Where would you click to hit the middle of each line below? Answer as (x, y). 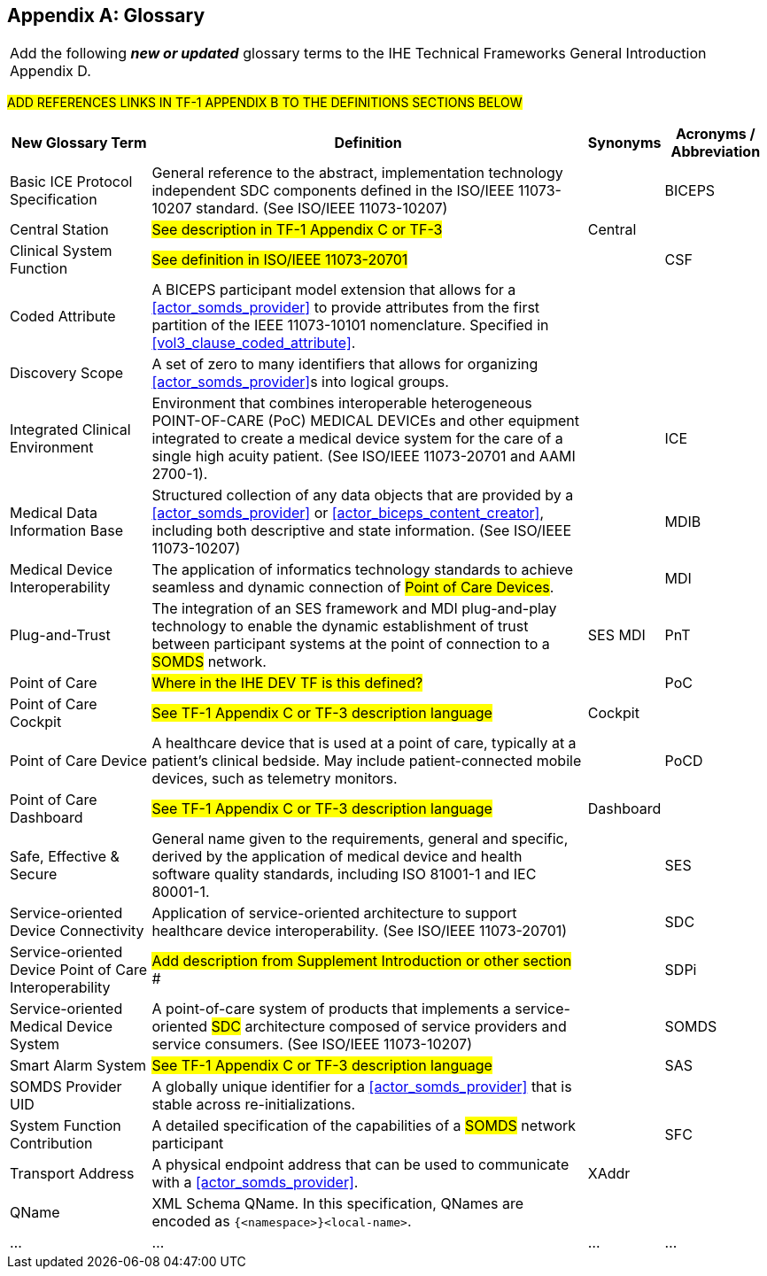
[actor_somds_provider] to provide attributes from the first (346, 308)
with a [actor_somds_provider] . (255, 1183)
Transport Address (72, 1174)
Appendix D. (50, 71)
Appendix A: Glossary (106, 15)
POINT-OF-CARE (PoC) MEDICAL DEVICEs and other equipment (365, 421)
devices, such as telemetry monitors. (275, 779)
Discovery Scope (67, 373)
